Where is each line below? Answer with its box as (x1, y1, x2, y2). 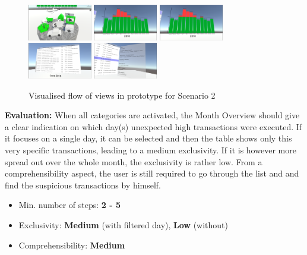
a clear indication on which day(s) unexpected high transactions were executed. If (5, 120, 302, 133)
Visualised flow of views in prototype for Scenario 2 (29, 89, 216, 101)
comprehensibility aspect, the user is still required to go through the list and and (5, 167, 299, 180)
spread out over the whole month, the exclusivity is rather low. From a (5, 155, 262, 168)
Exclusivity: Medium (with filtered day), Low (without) (18, 218, 228, 231)
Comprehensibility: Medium (18, 238, 125, 251)
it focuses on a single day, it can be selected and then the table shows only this (5, 132, 292, 144)
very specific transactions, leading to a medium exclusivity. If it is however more (5, 144, 296, 156)
